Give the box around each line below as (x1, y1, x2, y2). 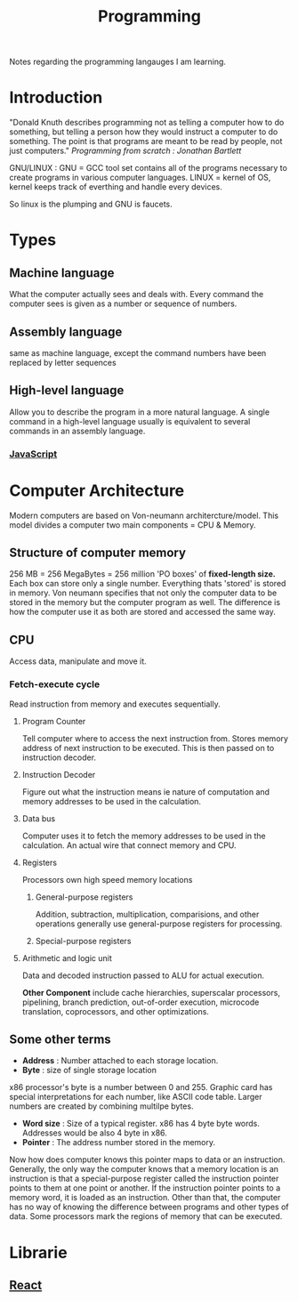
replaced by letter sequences (9, 357, 117, 368)
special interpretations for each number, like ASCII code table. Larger (9, 1092, 262, 1103)
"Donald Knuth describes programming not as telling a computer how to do (9, 117, 285, 128)
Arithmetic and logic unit (21, 952, 113, 963)
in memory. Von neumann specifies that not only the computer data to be (9, 587, 278, 598)
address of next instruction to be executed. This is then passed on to (21, 742, 275, 753)
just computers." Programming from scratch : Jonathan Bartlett (9, 145, 242, 157)
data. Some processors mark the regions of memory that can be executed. (9, 1211, 283, 1222)
